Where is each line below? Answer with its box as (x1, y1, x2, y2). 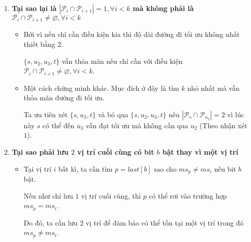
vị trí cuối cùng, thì (81, 190, 141, 201)
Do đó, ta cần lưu (23, 217, 78, 228)
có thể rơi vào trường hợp (149, 190, 227, 201)
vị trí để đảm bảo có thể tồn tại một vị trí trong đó (85, 217, 244, 228)
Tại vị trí (23, 163, 51, 174)
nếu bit (214, 163, 236, 174)
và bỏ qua (98, 109, 128, 119)
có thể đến (42, 120, 75, 130)
